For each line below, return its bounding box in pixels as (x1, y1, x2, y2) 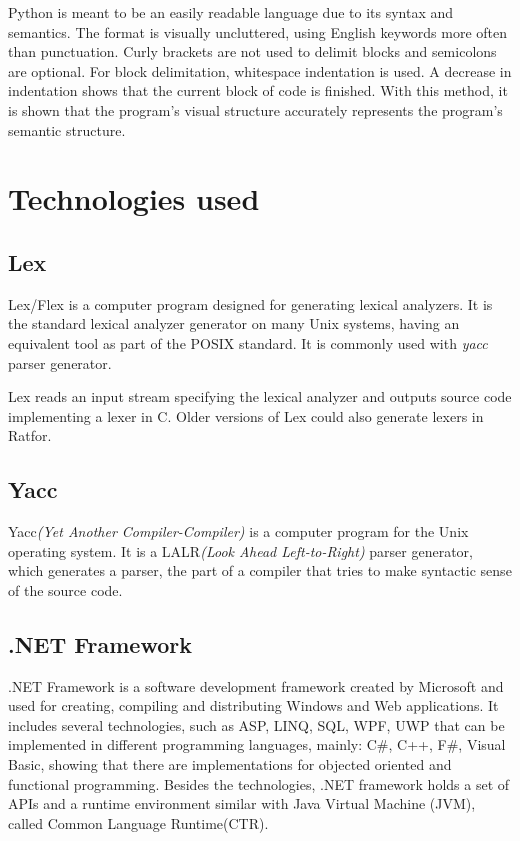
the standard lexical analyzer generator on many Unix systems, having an (8, 313, 460, 334)
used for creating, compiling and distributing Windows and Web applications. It (8, 695, 499, 716)
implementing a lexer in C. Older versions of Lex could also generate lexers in (8, 405, 484, 426)
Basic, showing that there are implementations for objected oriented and (8, 754, 452, 775)
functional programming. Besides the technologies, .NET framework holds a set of (8, 773, 510, 794)
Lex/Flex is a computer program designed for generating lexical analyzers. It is (8, 293, 493, 314)
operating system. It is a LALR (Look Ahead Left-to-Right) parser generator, (8, 540, 473, 561)
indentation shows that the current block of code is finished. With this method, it (8, 80, 508, 101)
